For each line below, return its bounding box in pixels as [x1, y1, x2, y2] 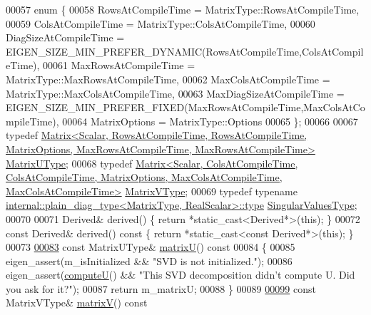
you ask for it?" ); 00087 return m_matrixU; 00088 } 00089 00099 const [6, 281, 316, 296]
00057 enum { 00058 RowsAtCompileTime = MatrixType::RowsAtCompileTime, [6, 2, 360, 16]
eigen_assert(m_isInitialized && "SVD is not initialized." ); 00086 [6, 253, 293, 268]
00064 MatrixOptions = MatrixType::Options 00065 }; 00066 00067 [62, 113, 358, 128]
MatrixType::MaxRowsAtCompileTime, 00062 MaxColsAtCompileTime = [6, 71, 330, 86]
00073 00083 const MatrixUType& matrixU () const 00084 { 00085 [6, 239, 295, 254]
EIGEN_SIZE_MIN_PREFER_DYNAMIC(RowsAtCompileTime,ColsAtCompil [6, 43, 364, 58]
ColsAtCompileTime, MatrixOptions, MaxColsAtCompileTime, [6, 170, 283, 185]
